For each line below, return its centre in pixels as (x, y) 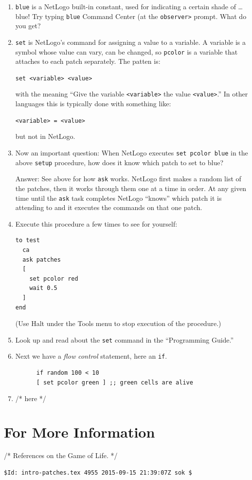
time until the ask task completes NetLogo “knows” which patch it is (118, 198)
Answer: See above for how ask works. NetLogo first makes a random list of (128, 179)
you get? (28, 26)
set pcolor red (54, 278)
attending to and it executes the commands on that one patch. (109, 207)
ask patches (42, 259)
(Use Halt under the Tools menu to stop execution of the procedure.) (118, 323)
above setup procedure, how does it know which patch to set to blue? (119, 162)
